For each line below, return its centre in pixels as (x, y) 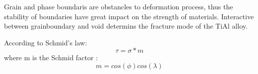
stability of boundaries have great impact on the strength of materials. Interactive (129, 16)
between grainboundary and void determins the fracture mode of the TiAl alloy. (126, 26)
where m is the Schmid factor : (51, 57)
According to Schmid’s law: (46, 42)
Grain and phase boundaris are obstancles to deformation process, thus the (119, 6)
